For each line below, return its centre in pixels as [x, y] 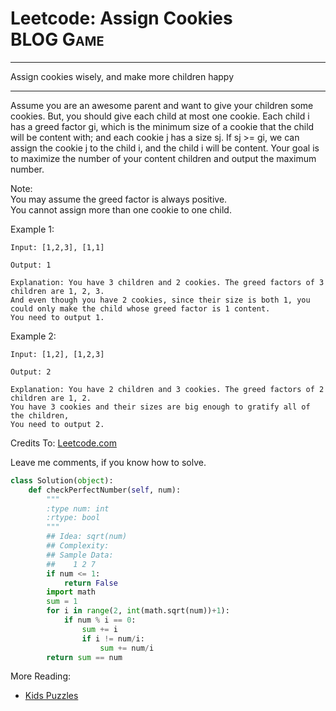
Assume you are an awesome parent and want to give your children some [162, 105]
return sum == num [84, 657]
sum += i [99, 629]
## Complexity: [78, 546]
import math [71, 592]
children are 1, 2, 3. [57, 291]
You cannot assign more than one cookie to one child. [121, 209]
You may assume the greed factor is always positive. [119, 199]
